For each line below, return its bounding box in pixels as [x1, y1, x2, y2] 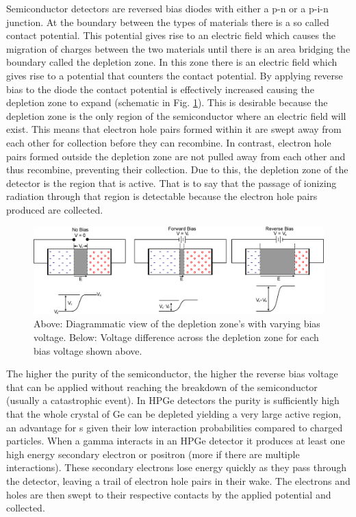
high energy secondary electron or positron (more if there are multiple [6, 446, 300, 461]
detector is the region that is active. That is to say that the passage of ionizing [6, 175, 337, 190]
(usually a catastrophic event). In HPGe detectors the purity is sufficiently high [6, 393, 340, 407]
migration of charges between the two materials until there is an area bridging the [6, 41, 351, 55]
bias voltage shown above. [34, 343, 142, 357]
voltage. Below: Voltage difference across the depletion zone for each [34, 330, 319, 344]
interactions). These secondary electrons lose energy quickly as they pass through [6, 460, 346, 475]
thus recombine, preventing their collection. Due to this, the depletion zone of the [6, 162, 348, 177]
